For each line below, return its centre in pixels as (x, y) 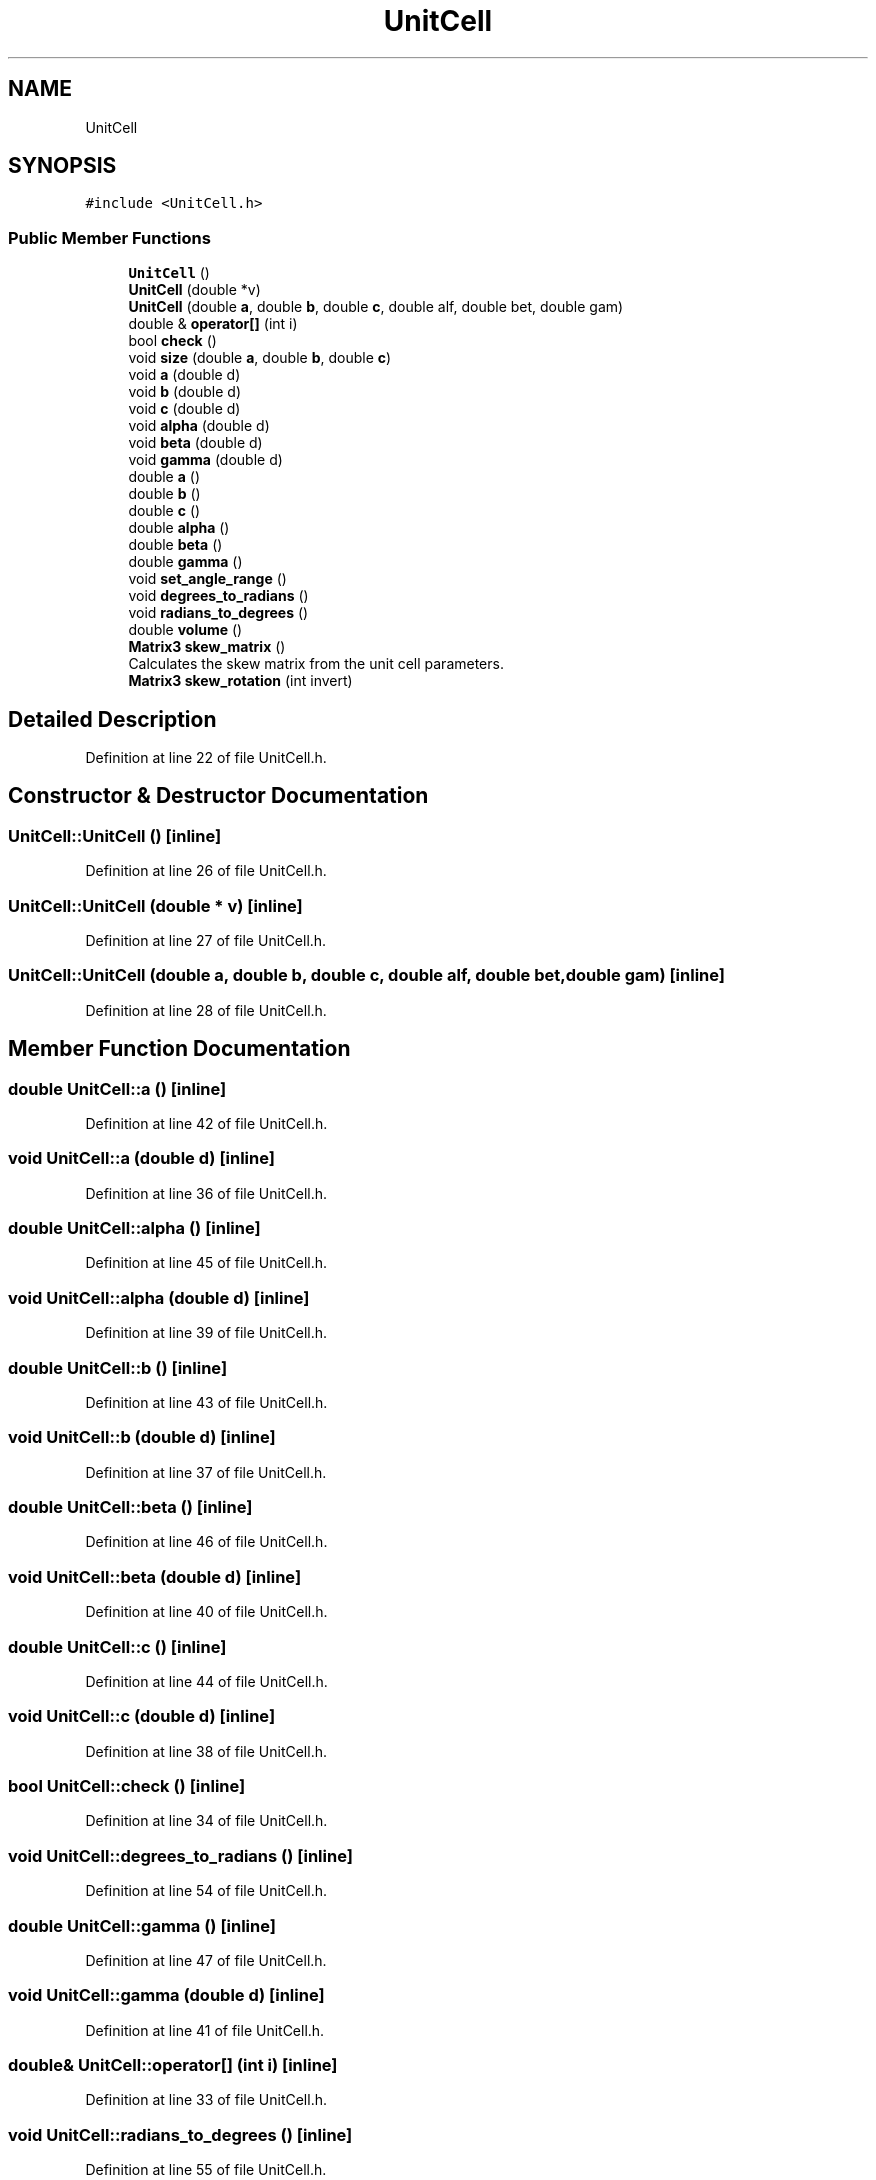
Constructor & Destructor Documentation (218, 796)
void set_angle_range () (207, 579)
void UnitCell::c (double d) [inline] (142, 1716)
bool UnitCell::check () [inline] (127, 1786)
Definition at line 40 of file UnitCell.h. (206, 1612)
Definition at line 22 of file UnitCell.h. (206, 758)
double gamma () (185, 562)
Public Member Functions (109, 237)
